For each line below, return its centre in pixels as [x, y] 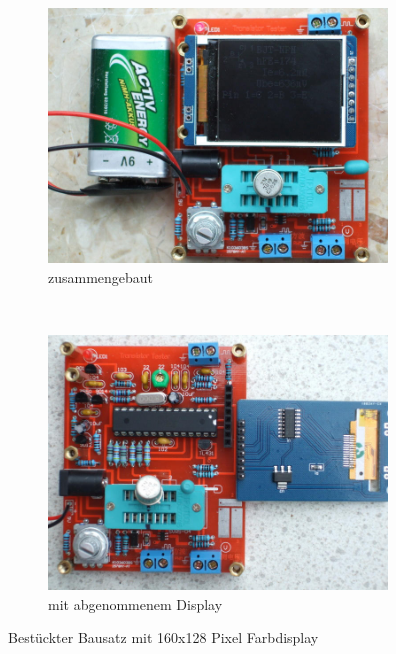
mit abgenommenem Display [135, 603]
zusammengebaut [101, 276]
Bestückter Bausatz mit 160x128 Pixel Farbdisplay [163, 637]
